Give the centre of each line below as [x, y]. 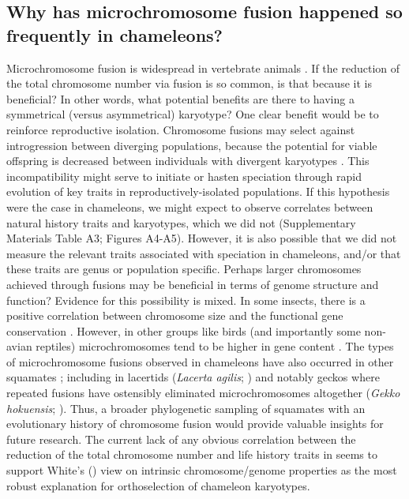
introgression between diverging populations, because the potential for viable [192, 145]
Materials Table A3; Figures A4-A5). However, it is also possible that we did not [202, 238]
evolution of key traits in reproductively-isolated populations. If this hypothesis [198, 191]
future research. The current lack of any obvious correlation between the [181, 439]
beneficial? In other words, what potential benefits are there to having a [180, 98]
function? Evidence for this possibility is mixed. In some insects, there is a [186, 300]
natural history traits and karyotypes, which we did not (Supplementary [181, 222]
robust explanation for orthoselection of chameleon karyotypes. [158, 485]
